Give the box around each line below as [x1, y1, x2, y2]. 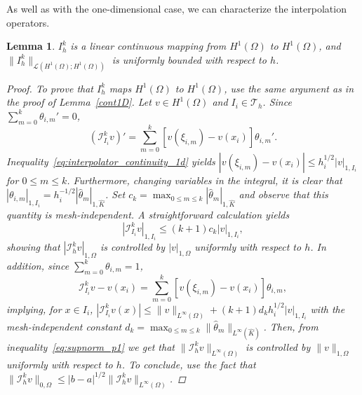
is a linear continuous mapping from [70, 39, 227, 53]
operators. [6, 15, 50, 29]
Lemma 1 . [6, 39, 55, 53]
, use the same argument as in [224, 81, 354, 95]
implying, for [6, 301, 62, 316]
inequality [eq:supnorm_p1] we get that [6, 339, 175, 354]
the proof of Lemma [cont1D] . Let [6, 95, 152, 109]
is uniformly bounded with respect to [112, 52, 267, 67]
